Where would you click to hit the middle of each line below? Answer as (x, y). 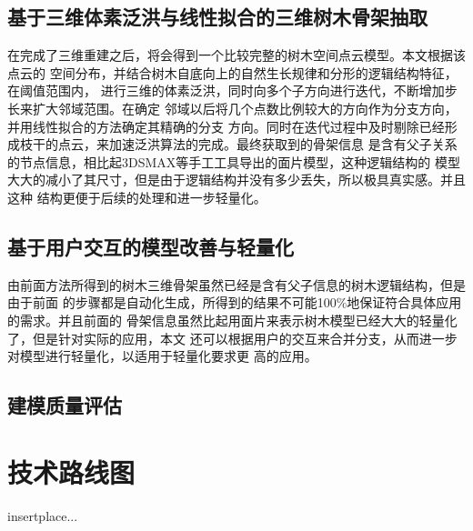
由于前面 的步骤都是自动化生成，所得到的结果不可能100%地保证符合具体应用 (235, 302)
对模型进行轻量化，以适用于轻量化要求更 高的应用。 (162, 356)
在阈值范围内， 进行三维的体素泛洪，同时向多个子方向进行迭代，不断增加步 (232, 90)
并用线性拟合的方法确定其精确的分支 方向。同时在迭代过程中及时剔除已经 (226, 126)
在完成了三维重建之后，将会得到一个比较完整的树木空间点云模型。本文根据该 (236, 55)
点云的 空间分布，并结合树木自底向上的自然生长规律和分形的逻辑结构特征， (232, 72)
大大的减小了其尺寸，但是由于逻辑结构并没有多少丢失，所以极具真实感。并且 (236, 180)
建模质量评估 (65, 405)
